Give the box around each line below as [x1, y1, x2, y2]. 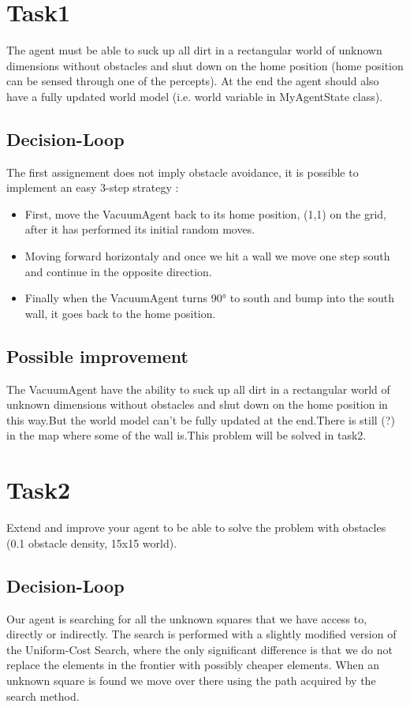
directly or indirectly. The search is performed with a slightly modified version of [6, 626, 397, 642]
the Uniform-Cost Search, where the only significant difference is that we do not [6, 641, 393, 657]
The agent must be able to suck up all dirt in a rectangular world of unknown [6, 42, 382, 58]
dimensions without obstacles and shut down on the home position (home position [6, 57, 404, 73]
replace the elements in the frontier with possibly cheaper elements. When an [6, 656, 379, 673]
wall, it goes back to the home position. [24, 305, 216, 321]
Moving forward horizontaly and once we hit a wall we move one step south [24, 248, 390, 264]
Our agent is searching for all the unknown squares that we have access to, [6, 610, 367, 627]
